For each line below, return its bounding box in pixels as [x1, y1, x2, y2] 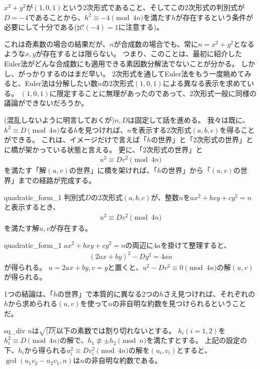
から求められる [8, 298, 58, 309]
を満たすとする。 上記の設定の [146, 335, 247, 345]
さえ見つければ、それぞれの [163, 288, 255, 299]
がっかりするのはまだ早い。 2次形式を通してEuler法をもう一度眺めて [18, 68, 244, 78]
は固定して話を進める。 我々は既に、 [128, 114, 249, 125]
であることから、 [28, 12, 85, 22]
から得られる [24, 344, 67, 355]
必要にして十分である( [4, 22, 77, 32]
